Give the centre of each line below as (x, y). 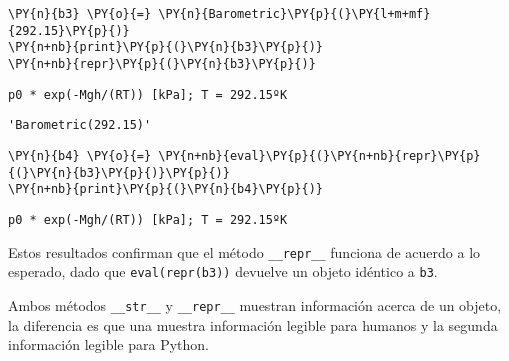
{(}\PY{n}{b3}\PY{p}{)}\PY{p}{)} (119, 172)
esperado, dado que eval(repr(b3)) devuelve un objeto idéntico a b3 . (223, 271)
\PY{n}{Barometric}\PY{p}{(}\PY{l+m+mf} (294, 14)
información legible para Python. (108, 344)
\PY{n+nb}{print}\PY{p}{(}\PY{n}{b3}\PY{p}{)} (165, 47)
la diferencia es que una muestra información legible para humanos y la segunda (253, 324)
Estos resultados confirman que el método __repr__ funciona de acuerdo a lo (244, 251)
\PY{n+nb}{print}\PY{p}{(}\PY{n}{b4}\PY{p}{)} (165, 189)
